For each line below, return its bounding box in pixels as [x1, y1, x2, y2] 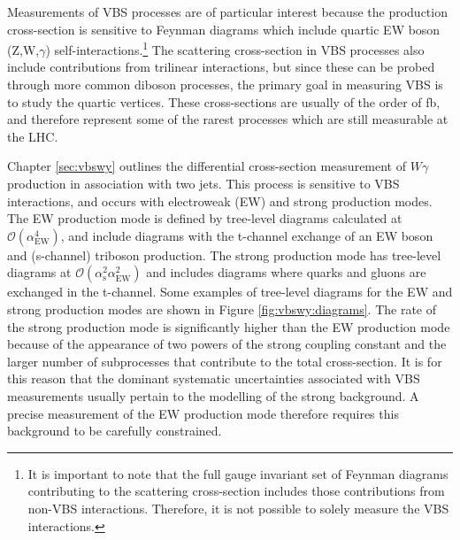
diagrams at [7, 263, 72, 282]
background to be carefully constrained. [7, 421, 222, 440]
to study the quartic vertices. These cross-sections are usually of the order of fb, [7, 92, 441, 111]
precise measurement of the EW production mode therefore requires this [7, 404, 399, 422]
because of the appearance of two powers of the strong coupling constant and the [7, 335, 447, 353]
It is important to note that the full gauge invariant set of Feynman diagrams [27, 464, 448, 482]
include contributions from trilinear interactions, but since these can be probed [7, 58, 435, 76]
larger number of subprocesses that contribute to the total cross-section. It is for [7, 351, 442, 370]
